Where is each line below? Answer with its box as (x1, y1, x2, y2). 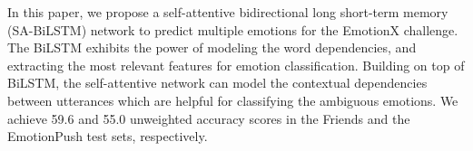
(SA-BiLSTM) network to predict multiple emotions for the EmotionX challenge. (7, 20, 458, 39)
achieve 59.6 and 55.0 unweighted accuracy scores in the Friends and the (7, 109, 410, 127)
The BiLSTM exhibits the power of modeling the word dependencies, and (7, 38, 417, 57)
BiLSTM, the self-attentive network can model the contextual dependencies (7, 73, 428, 92)
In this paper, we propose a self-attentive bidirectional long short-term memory (7, 3, 448, 21)
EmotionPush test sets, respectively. (7, 127, 208, 146)
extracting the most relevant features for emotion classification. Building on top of (7, 55, 465, 74)
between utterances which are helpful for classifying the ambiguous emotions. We (7, 90, 458, 109)
